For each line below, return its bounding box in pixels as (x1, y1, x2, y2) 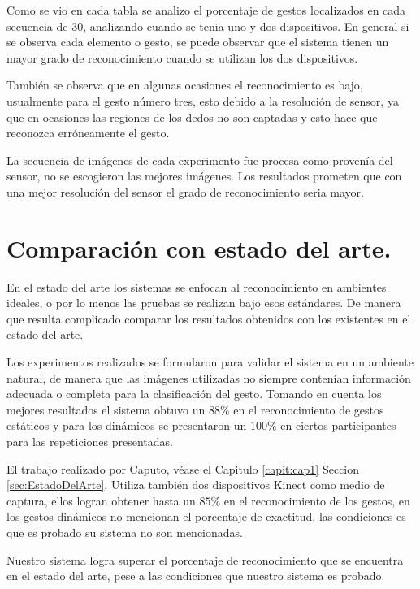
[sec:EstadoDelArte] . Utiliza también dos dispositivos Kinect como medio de (6, 476, 385, 493)
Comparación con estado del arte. (6, 231, 392, 264)
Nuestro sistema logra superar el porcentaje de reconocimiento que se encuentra (6, 551, 404, 568)
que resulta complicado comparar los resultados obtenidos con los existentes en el (6, 310, 411, 327)
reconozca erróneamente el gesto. (6, 124, 170, 141)
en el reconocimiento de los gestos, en (223, 492, 410, 509)
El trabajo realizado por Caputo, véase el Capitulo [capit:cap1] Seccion (6, 460, 360, 477)
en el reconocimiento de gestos (233, 401, 384, 418)
